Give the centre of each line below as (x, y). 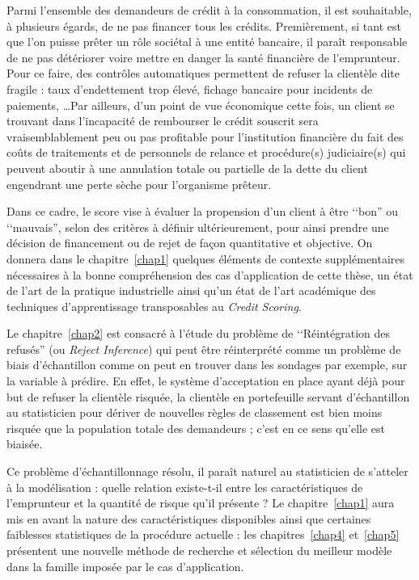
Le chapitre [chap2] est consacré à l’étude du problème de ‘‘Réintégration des (199, 333)
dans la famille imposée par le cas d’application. (125, 566)
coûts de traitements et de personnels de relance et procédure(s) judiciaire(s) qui (206, 152)
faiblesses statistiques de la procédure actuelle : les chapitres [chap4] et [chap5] (203, 534)
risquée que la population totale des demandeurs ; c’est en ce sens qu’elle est (196, 428)
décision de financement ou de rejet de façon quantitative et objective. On (190, 243)
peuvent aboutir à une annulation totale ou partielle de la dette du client (187, 168)
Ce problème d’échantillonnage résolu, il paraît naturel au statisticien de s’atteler (207, 471)
